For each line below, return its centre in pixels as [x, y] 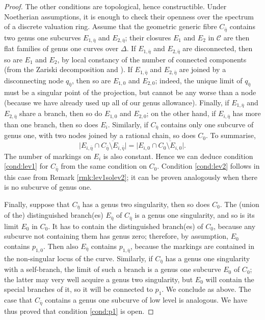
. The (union [240, 204]
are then [236, 37]
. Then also [61, 246]
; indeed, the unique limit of [199, 80]
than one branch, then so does [51, 124]
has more [247, 113]
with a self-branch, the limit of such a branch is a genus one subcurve [113, 269]
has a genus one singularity [208, 258]
